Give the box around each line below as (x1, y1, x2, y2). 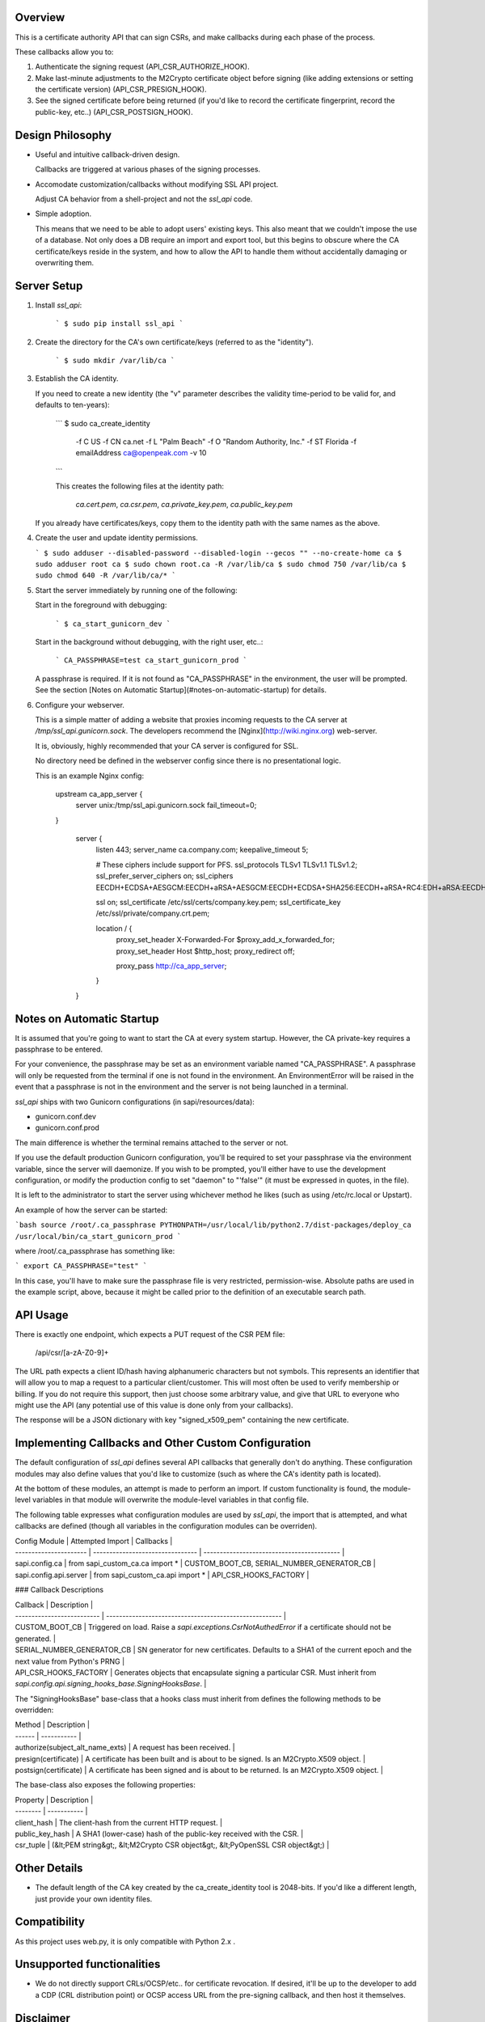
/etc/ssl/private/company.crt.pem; (95, 908, 210, 918)
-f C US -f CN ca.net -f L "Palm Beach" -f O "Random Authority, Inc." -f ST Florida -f (75, 437, 357, 446)
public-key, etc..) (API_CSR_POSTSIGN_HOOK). (35, 107, 193, 116)
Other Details (15, 1861, 83, 1876)
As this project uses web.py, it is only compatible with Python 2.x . (15, 1936, 236, 1946)
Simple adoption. (35, 209, 92, 218)
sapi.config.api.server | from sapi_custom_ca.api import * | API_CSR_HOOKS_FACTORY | (15, 1570, 310, 1580)
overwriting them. (35, 257, 95, 267)
